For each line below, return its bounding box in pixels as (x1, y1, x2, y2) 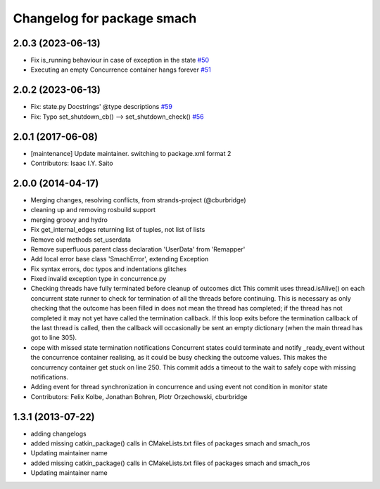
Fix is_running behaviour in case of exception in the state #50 (30, 56, 210, 65)
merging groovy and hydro (30, 215, 108, 224)
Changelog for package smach (13, 11, 197, 26)
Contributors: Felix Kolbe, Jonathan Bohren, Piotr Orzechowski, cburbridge (30, 392, 248, 400)
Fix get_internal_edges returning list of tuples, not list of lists (30, 226, 205, 234)
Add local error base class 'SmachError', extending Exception (30, 255, 209, 263)
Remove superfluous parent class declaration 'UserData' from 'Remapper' (30, 244, 246, 253)
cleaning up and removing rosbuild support (30, 206, 156, 214)
